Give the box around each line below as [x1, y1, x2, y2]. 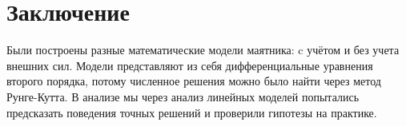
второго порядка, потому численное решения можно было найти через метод [6, 73, 381, 89]
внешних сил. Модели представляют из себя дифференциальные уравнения [6, 57, 373, 73]
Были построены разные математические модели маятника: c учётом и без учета [6, 41, 400, 58]
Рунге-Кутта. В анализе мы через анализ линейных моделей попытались [6, 88, 360, 104]
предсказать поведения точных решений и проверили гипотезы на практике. [6, 104, 377, 120]
